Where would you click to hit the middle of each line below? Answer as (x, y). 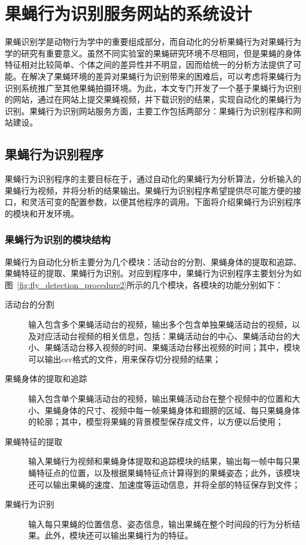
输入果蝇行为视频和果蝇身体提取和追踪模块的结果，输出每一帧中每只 (160, 461)
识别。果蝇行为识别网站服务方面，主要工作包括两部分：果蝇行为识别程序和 (149, 110)
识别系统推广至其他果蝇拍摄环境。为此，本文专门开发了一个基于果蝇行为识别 (153, 87)
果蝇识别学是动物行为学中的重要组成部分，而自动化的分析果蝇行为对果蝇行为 (153, 42)
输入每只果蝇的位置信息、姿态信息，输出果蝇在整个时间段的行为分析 (160, 523)
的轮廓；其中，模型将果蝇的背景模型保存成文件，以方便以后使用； (156, 422)
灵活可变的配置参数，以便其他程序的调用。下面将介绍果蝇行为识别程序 (165, 202)
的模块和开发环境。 (42, 213)
